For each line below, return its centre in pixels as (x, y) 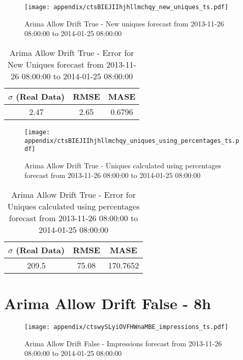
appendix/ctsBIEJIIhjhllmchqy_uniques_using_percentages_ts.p (132, 141)
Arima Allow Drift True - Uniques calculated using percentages (123, 165)
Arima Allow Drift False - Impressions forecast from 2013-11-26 (123, 343)
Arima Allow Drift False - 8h (108, 303)
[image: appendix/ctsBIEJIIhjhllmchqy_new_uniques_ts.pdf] (126, 7)
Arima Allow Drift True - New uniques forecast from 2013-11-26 (124, 23)
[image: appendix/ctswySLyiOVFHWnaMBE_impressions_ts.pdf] (126, 327)
